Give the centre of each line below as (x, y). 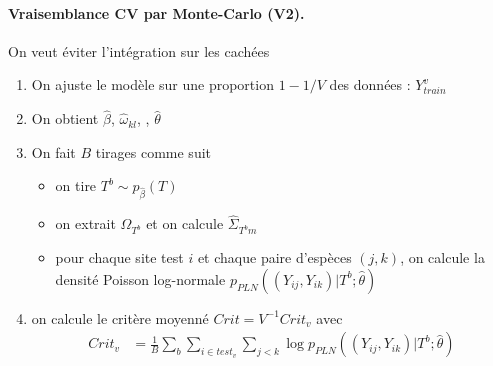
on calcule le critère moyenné (120, 317)
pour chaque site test (119, 257)
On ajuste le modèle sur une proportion (152, 84)
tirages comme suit (153, 151)
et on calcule (185, 223)
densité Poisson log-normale (140, 278)
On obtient (65, 118)
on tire (76, 185)
